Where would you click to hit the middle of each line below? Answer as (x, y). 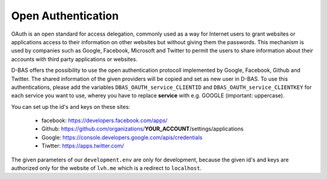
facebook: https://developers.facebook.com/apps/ (104, 120)
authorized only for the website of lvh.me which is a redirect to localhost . (107, 168)
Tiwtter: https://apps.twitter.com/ (83, 146)
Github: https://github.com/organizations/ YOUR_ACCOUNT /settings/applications (143, 129)
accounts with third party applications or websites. (74, 59)
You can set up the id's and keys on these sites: (71, 106)
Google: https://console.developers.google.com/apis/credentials (122, 137)
